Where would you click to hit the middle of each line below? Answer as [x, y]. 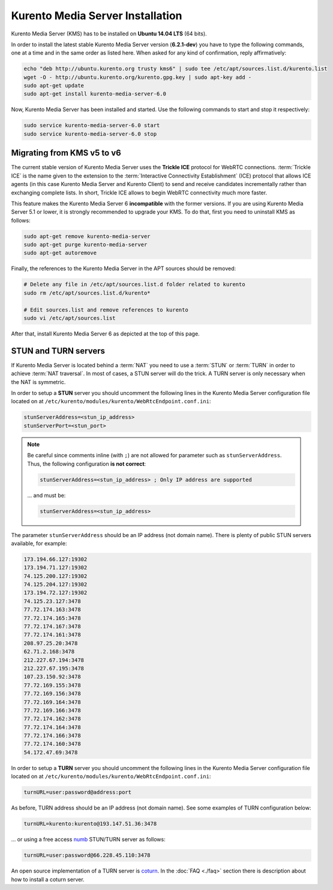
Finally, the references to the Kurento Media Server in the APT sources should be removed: [124, 269]
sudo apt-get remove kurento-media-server [87, 236]
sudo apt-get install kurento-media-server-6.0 [95, 94]
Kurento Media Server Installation [97, 16]
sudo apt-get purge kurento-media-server [85, 245]
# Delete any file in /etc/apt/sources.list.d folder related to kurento [134, 284]
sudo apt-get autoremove [60, 253]
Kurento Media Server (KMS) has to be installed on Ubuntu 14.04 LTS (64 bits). [109, 34]
